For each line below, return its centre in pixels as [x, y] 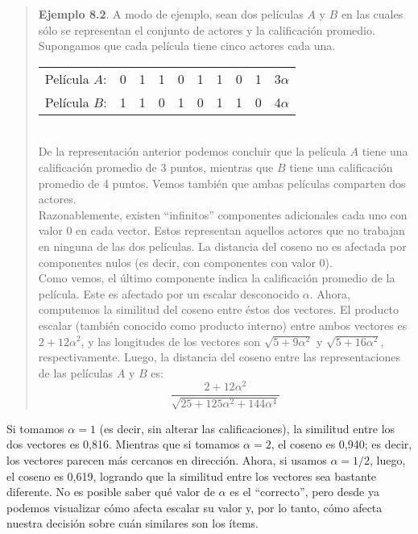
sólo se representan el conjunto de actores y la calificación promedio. [207, 29]
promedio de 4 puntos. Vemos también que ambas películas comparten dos [222, 183]
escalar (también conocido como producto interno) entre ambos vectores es [223, 325]
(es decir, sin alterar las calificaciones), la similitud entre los [247, 428]
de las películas [76, 372]
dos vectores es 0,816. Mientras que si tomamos [123, 444]
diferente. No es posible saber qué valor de [111, 492]
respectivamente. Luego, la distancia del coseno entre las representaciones [219, 357]
